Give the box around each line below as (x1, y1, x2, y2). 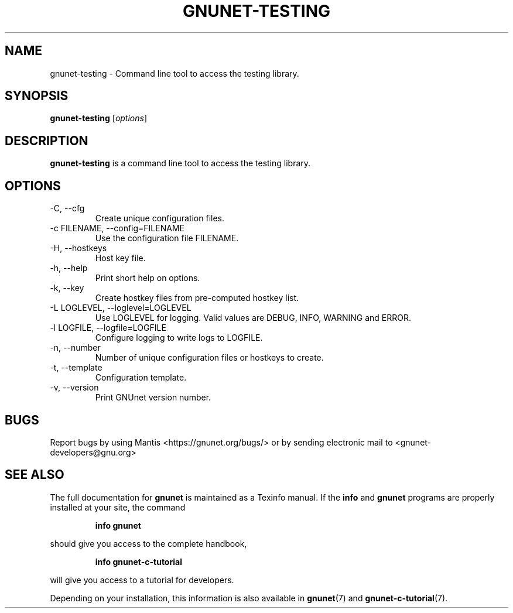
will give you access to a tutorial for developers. (50, 574, 234, 585)
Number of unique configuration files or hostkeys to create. (95, 352, 324, 363)
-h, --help (50, 263, 88, 273)
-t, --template (50, 362, 102, 373)
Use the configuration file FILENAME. (95, 233, 239, 244)
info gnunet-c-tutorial (95, 556, 182, 567)
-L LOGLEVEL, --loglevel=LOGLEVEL (50, 303, 191, 313)
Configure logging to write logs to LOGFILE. (95, 333, 263, 343)
